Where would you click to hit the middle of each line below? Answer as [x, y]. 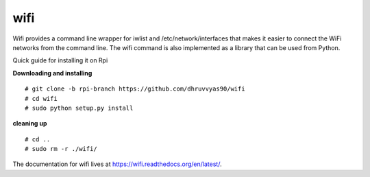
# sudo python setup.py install [79, 108]
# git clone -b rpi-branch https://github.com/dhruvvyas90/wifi [135, 89]
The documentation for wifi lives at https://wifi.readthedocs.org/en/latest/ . [117, 164]
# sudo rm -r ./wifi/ [61, 149]
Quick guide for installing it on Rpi [60, 60]
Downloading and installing [52, 73]
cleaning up [30, 123]
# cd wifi [41, 98]
